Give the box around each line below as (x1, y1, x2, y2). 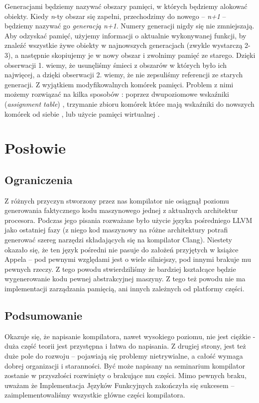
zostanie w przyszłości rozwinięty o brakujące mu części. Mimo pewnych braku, (4, 370, 247, 381)
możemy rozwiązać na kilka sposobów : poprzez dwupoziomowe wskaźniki (4, 89, 229, 99)
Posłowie (4, 138, 66, 158)
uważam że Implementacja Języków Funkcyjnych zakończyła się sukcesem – (4, 380, 235, 390)
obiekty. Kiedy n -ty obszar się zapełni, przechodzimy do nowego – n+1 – (4, 10, 226, 21)
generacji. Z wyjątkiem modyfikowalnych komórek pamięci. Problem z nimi (4, 79, 234, 89)
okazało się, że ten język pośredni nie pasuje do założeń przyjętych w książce (4, 244, 239, 254)
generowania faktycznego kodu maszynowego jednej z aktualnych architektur (4, 205, 238, 215)
